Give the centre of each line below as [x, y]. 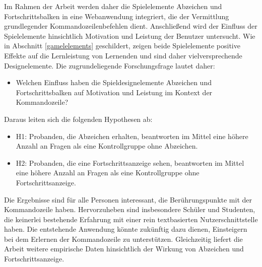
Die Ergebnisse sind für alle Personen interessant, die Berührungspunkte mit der [128, 199]
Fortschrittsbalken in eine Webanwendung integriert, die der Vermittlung [117, 16]
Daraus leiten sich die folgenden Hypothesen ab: [78, 119]
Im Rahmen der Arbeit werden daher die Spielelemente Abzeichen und [113, 6]
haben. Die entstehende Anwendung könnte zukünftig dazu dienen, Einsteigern [126, 229]
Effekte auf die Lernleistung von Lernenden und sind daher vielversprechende [123, 55]
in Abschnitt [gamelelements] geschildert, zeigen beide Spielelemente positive [122, 46]
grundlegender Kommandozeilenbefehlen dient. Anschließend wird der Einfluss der [131, 26]
